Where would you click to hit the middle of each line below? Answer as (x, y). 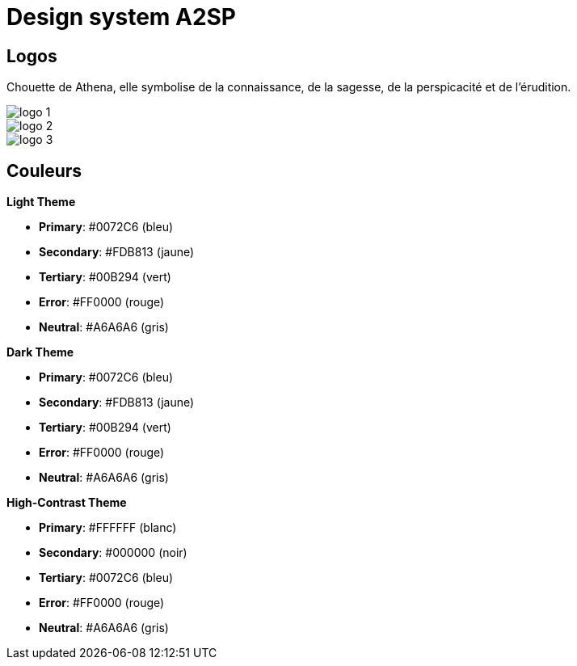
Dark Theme (40, 352)
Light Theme (41, 202)
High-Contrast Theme (67, 503)
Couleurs (44, 171)
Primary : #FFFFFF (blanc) (108, 528)
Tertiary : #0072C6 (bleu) (106, 578)
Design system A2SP (122, 17)
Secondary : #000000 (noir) (113, 553)
